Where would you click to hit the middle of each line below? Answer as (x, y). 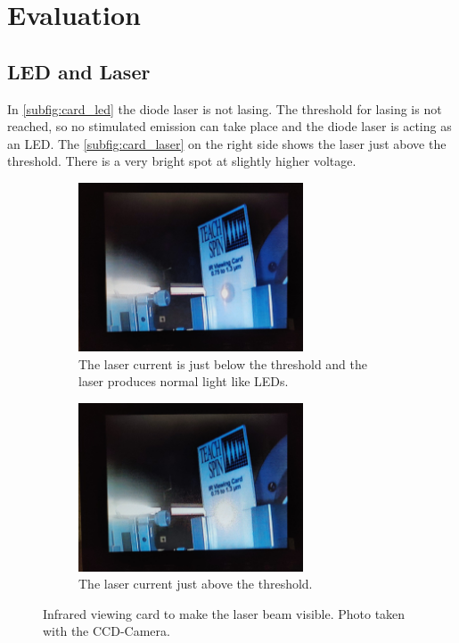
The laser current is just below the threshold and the (223, 363)
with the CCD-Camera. (107, 631)
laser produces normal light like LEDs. (184, 381)
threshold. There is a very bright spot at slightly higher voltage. (182, 161)
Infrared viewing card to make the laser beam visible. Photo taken (224, 613)
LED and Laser (79, 71)
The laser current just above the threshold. (196, 584)
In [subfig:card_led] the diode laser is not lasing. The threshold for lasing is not (225, 108)
